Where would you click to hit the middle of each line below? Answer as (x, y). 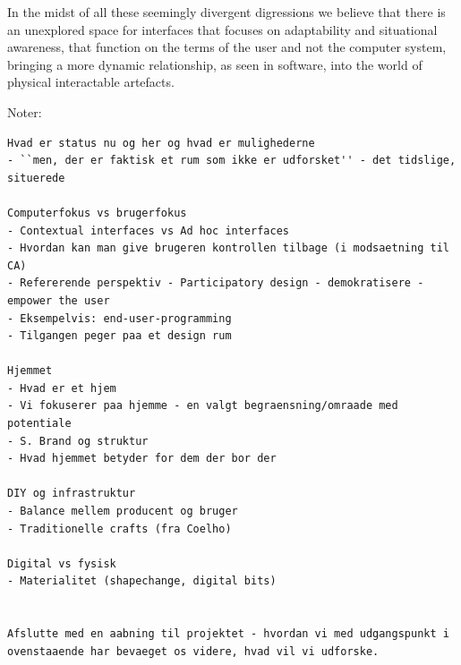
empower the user (59, 300)
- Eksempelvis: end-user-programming (120, 318)
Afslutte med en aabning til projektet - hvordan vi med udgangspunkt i (228, 634)
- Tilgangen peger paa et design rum (120, 336)
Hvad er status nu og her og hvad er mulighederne (161, 143)
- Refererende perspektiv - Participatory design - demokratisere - (216, 283)
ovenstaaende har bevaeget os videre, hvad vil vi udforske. (193, 651)
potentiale (39, 424)
